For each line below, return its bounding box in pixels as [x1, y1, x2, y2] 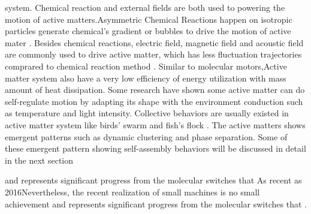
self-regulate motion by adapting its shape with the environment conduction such [5, 95, 303, 107]
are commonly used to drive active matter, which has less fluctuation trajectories [5, 48, 302, 61]
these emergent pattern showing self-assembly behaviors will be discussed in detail [5, 142, 306, 155]
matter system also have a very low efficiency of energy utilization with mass [5, 71, 286, 84]
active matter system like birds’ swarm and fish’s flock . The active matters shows [5, 118, 306, 131]
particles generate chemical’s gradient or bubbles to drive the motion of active [5, 25, 291, 37]
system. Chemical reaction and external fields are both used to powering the [5, 1, 285, 13]
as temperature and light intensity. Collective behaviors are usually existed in [5, 107, 289, 119]
